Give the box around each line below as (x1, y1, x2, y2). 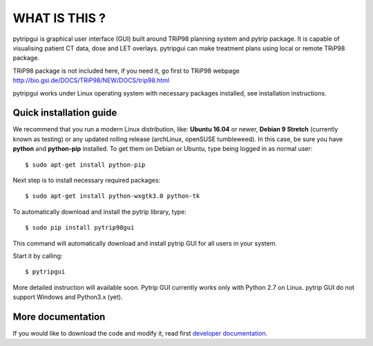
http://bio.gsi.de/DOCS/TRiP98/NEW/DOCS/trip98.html (12, 76, 169, 84)
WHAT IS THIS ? (12, 10, 106, 26)
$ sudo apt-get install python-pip (25, 161, 146, 169)
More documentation (12, 311, 106, 322)
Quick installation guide (12, 107, 117, 119)
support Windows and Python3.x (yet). (12, 293, 123, 301)
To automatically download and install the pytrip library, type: (12, 208, 186, 216)
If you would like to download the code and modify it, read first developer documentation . (12, 329, 268, 337)
